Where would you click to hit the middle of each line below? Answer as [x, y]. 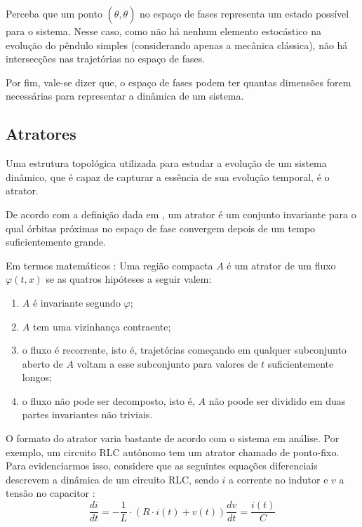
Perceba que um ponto [54, 13]
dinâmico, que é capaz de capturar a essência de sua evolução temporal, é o [168, 176]
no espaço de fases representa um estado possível [244, 13]
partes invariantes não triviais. [87, 414]
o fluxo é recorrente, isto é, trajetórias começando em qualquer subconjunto [184, 350]
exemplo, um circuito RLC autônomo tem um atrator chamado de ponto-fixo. [173, 452]
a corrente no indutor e [279, 479]
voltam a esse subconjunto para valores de [167, 363]
